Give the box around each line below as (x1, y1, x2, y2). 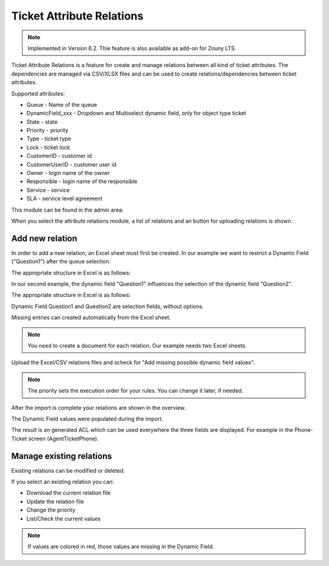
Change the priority (26, 506, 76, 514)
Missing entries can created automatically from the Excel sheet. (11, 314, 171, 321)
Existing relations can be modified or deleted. (11, 467, 125, 474)
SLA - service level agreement (26, 195, 103, 202)
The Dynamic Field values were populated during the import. (11, 415, 164, 422)
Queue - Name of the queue (26, 101, 97, 108)
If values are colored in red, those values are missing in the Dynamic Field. (27, 543, 214, 550)
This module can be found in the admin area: (11, 206, 124, 213)
